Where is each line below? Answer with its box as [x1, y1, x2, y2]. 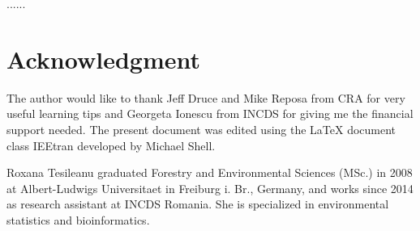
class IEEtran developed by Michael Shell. [6, 136, 216, 153]
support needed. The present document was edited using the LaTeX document [6, 120, 396, 137]
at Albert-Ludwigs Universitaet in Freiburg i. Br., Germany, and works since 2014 [6, 179, 414, 196]
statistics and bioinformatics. [6, 211, 150, 228]
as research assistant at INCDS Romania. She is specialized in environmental [6, 195, 389, 212]
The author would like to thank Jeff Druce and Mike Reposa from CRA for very [6, 89, 405, 106]
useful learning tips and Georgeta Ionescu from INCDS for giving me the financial [6, 105, 414, 122]
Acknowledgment [6, 42, 200, 75]
